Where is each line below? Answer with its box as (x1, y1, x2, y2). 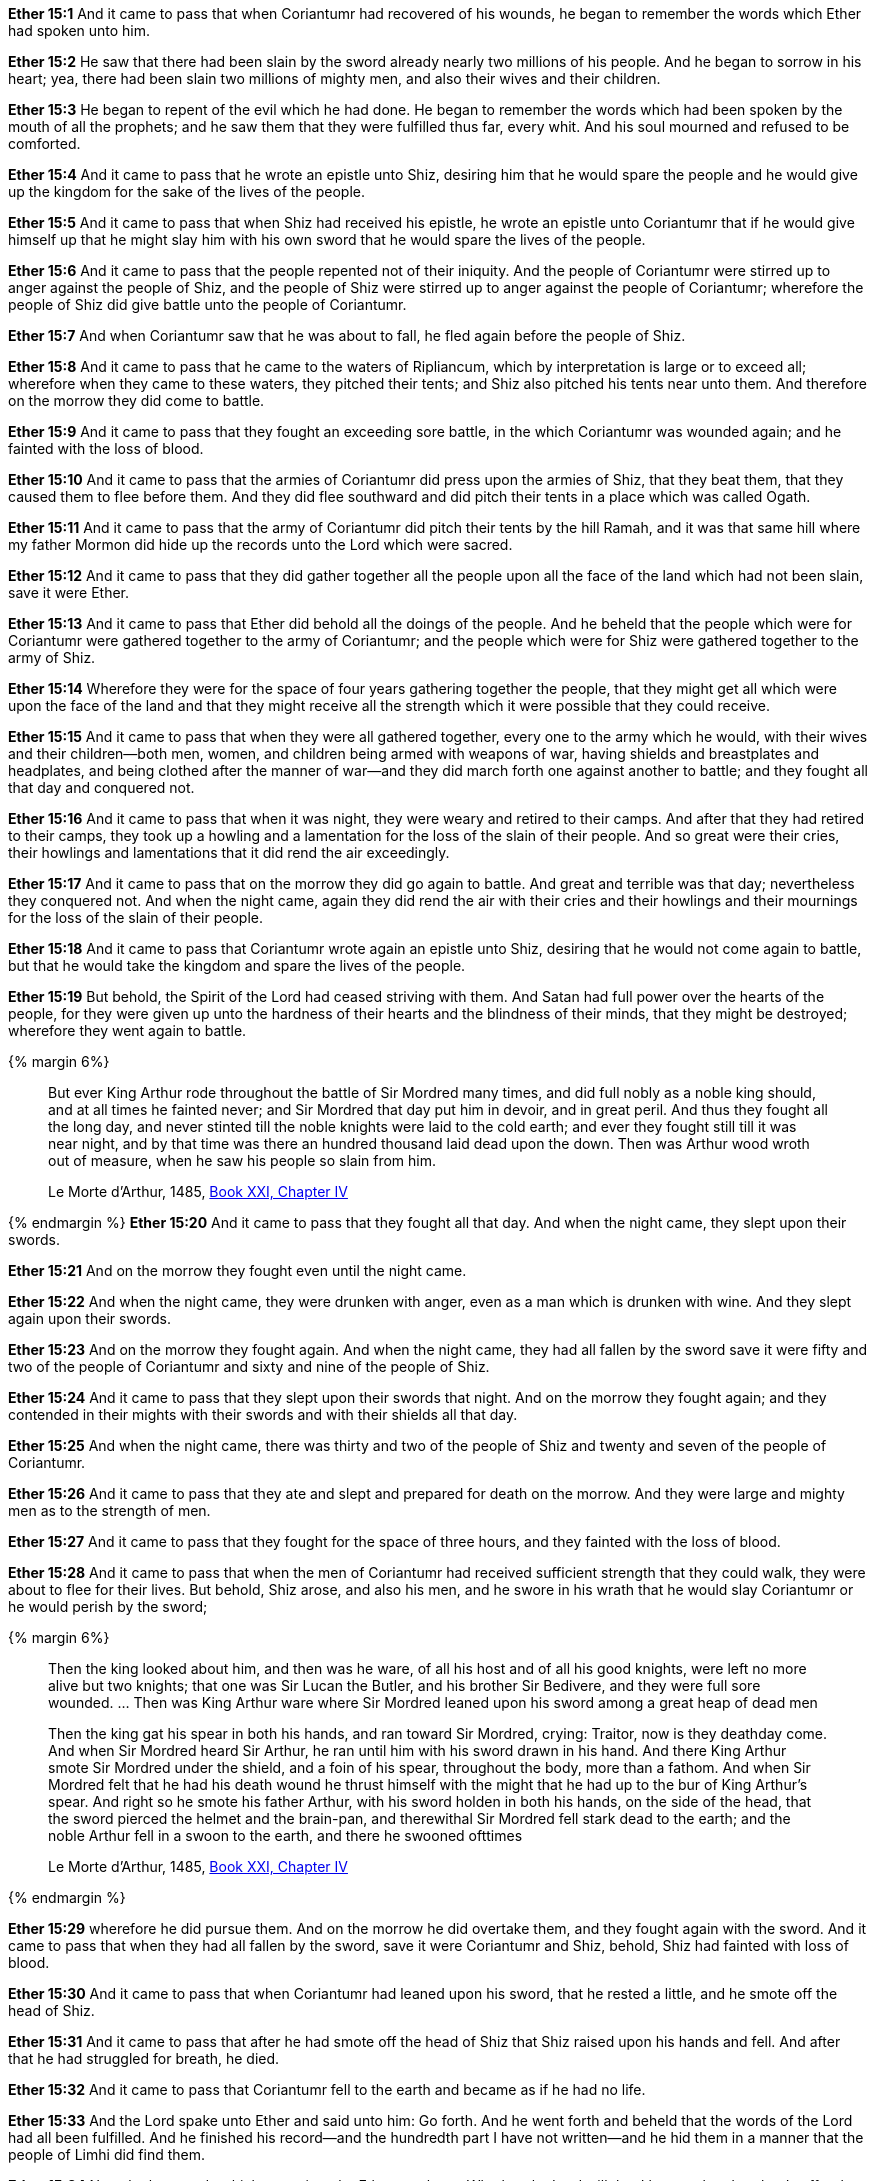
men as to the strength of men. (8, 1502, 211, 1519)
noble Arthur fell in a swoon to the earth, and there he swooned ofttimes (48, 1827, 523, 1844)
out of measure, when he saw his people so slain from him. (48, 1152, 437, 1169)
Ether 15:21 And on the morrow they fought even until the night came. (8, 1262, 467, 1279)
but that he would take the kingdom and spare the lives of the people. (8, 957, 466, 974)
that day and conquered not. (8, 779, 195, 796)
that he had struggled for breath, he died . (8, 2050, 280, 2067)
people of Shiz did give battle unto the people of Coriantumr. (8, 296, 407, 313)
